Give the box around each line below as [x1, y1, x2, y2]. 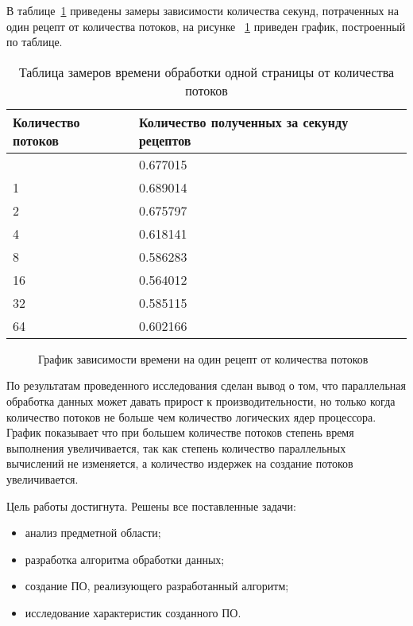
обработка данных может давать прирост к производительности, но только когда [6, 392, 396, 409]
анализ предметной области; [25, 524, 161, 541]
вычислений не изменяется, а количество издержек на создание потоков [6, 455, 353, 472]
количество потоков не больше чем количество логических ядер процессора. [6, 408, 376, 425]
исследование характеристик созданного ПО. [25, 604, 241, 620]
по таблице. [6, 33, 63, 50]
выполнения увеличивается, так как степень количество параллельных [6, 439, 346, 456]
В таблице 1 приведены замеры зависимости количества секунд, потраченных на [6, 2, 399, 18]
